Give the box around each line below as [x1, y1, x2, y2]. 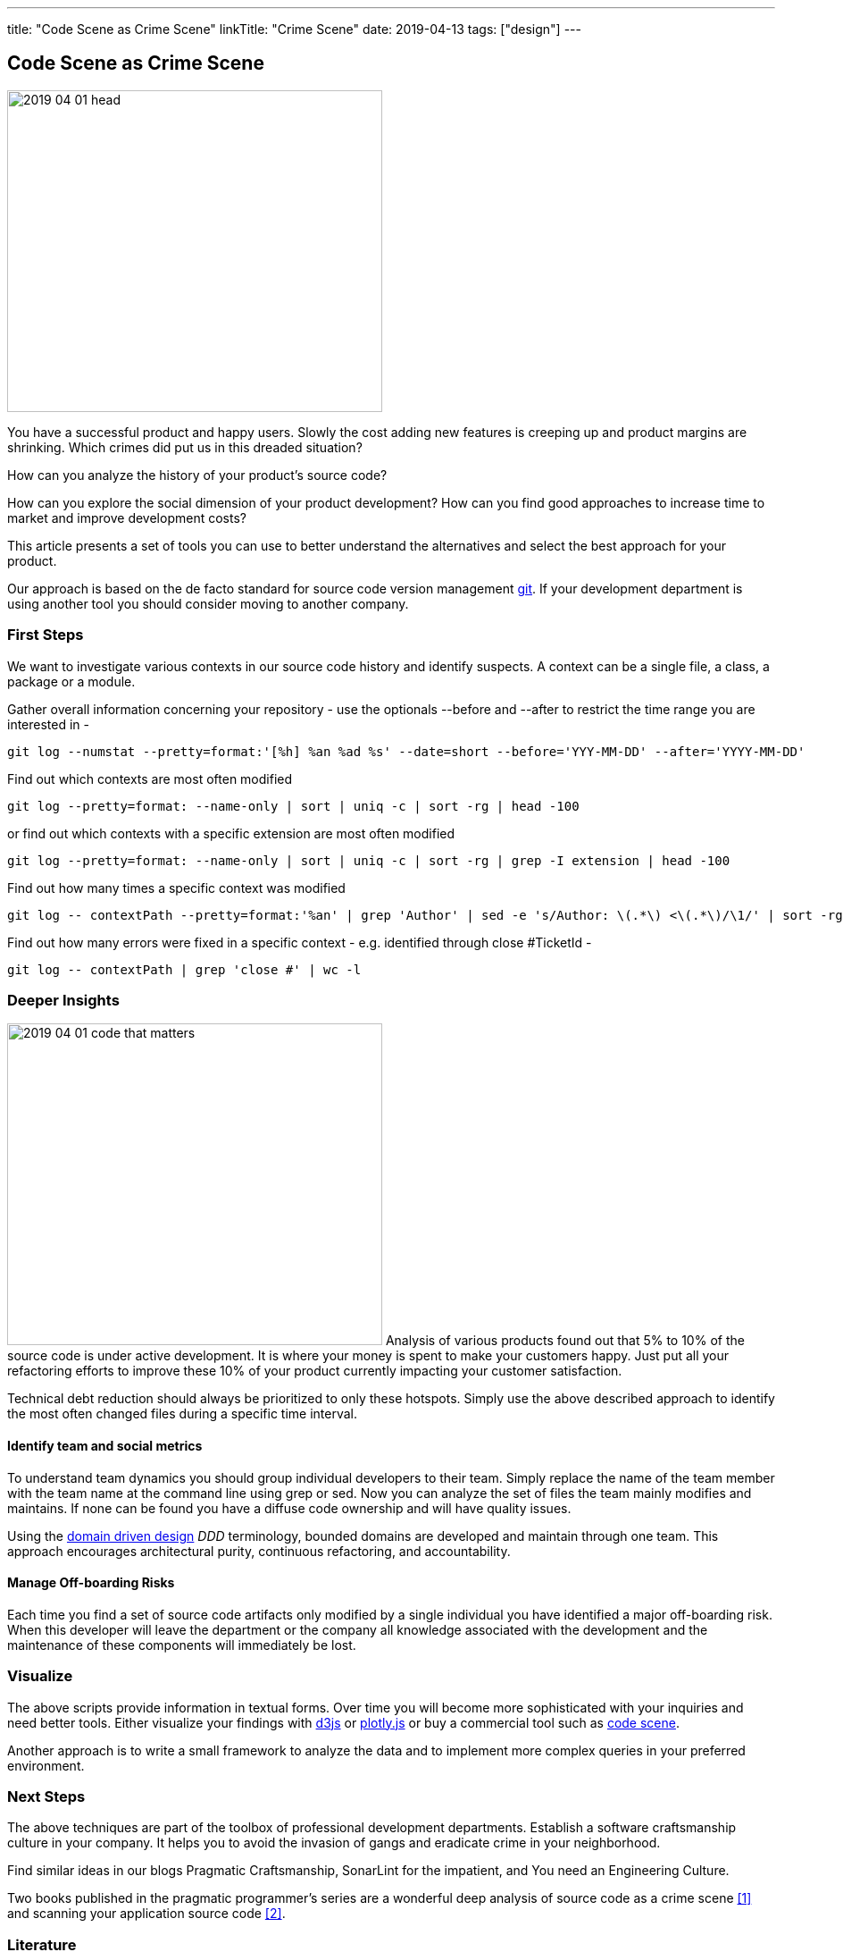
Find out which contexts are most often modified [7, 770, 293, 787]
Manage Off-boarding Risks [7, 1575, 175, 1591]
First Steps [7, 626, 84, 644]
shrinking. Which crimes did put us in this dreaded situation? [7, 439, 363, 455]
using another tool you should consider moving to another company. [7, 595, 409, 611]
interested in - [7, 716, 90, 732]
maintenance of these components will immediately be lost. [7, 1636, 356, 1653]
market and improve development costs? [7, 509, 246, 526]
